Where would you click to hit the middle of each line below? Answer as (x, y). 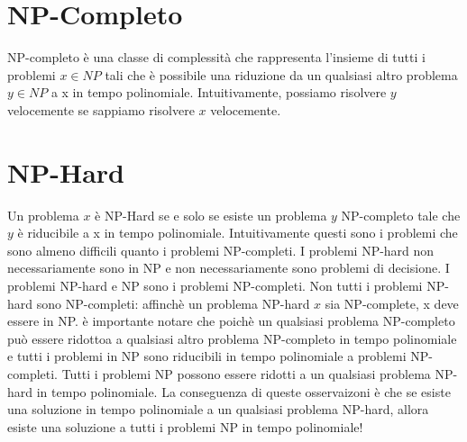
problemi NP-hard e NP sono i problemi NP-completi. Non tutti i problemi (215, 285)
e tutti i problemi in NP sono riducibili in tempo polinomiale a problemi (207, 356)
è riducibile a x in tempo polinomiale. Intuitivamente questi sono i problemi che (238, 233)
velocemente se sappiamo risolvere (101, 109)
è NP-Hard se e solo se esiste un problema (211, 215)
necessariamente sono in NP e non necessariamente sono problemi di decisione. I (229, 268)
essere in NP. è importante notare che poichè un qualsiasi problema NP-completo (231, 321)
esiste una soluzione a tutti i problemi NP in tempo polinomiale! (185, 426)
